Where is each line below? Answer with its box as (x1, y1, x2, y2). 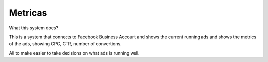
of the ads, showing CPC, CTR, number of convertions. (9, 41, 122, 47)
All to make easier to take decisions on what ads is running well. (9, 50, 140, 56)
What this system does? (9, 25, 59, 31)
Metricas (9, 7, 47, 18)
